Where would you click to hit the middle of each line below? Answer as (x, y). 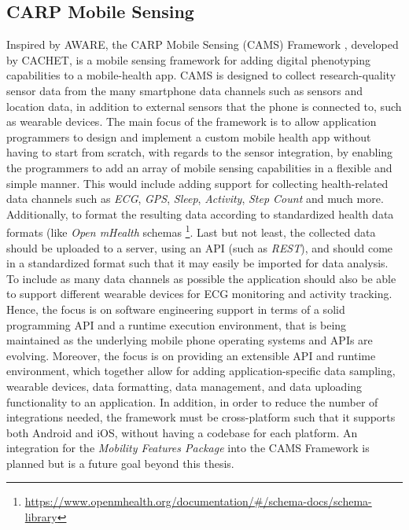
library (41, 517)
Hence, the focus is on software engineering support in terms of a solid (176, 309)
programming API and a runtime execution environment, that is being (177, 324)
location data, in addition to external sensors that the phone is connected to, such (204, 106)
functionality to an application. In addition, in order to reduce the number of (192, 401)
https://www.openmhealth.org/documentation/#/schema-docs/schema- (198, 501)
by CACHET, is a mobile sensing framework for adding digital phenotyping (188, 59)
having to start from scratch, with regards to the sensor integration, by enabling (200, 152)
